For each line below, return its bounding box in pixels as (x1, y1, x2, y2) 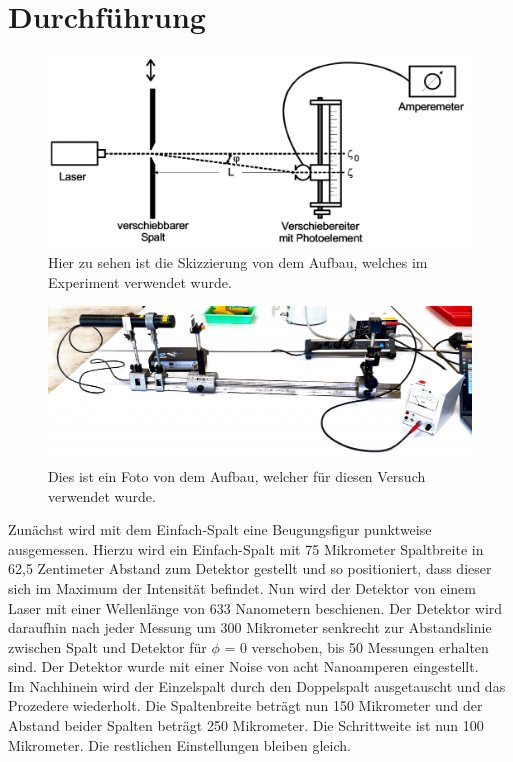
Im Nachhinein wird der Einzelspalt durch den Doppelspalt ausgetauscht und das (8, 675, 506, 696)
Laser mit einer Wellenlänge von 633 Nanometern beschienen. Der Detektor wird (8, 597, 503, 618)
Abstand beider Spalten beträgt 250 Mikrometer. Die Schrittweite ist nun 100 (8, 715, 484, 736)
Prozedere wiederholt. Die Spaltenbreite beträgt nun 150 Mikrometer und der (8, 695, 483, 716)
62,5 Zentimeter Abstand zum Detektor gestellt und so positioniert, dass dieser (8, 558, 492, 579)
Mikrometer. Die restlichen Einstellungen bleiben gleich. (8, 734, 351, 755)
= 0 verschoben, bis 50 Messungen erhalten (224, 636, 489, 657)
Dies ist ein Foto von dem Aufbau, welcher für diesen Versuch (48, 465, 426, 486)
